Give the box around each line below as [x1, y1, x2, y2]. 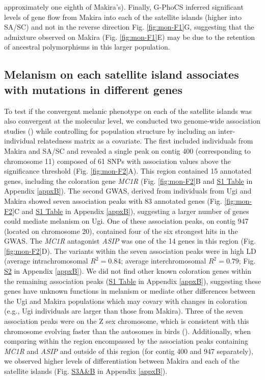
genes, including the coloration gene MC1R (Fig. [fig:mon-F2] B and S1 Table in [4, 175, 253, 186]
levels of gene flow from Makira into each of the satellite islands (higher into [4, 11, 242, 22]
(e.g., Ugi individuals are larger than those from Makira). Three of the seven [4, 305, 243, 316]
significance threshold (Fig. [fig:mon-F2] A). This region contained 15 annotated [4, 165, 252, 176]
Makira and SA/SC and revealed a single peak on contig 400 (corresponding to [4, 145, 251, 156]
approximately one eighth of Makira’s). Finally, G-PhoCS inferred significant [4, 2, 244, 12]
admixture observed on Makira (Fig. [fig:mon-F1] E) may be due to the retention [4, 31, 255, 42]
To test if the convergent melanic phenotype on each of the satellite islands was [4, 105, 252, 116]
